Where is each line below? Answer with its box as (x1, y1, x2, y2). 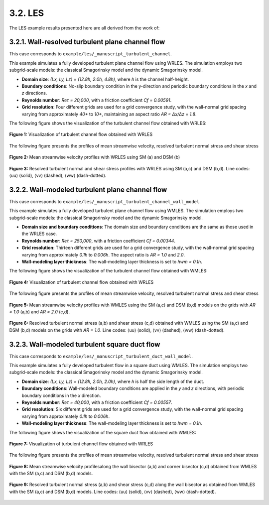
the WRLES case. (21, 231, 57, 237)
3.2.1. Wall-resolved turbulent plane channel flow (9, 38, 165, 46)
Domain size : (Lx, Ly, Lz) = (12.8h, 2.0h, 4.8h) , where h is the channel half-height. (21, 76, 189, 82)
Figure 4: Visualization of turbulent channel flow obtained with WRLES (9, 279, 154, 285)
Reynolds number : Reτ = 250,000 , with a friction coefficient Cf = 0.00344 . (21, 238, 175, 244)
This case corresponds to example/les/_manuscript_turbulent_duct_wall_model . (9, 353, 193, 359)
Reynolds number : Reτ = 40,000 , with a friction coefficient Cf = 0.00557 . (21, 399, 172, 405)
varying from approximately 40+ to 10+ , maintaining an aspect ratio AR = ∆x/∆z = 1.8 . (21, 111, 197, 117)
